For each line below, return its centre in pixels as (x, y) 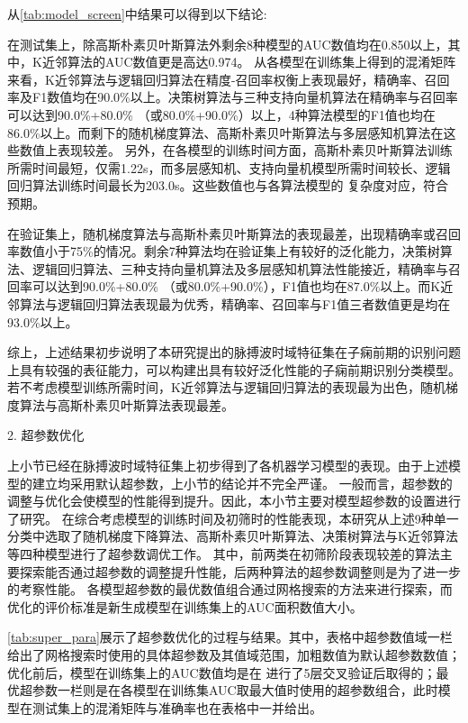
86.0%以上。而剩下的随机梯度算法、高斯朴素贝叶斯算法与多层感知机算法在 (225, 132)
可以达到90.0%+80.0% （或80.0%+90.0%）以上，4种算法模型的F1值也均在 (221, 114)
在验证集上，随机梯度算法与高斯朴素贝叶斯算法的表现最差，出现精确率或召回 (234, 233)
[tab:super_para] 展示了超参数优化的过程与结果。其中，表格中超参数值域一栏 (230, 637)
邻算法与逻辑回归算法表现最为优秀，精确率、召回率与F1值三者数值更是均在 (229, 303)
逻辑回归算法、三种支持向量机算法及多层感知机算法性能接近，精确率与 (240, 268)
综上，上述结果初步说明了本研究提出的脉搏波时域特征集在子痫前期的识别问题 (234, 352)
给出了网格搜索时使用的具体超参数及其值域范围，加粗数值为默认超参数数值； (234, 654)
